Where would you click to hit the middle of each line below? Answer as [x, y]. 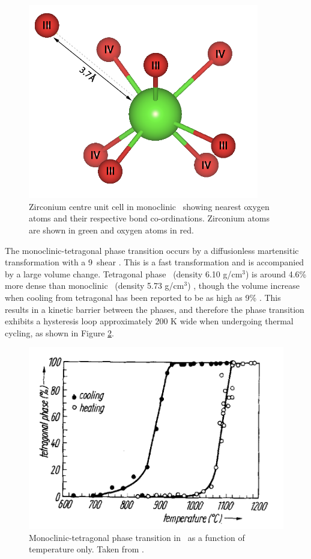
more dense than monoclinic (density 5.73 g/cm [95, 286]
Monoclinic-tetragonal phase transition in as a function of [137, 537]
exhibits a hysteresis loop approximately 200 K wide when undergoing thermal [149, 321]
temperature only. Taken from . [86, 549]
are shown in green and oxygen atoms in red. [111, 230]
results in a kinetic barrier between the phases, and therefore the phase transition [155, 309]
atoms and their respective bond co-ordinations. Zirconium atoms [149, 218]
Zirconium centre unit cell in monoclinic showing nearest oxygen [149, 206]
